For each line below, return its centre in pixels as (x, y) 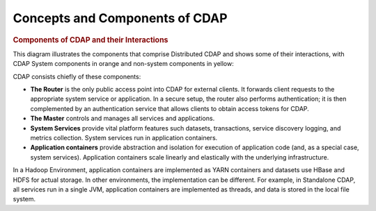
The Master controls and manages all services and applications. (123, 119)
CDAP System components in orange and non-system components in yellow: (123, 64)
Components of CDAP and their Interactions (91, 40)
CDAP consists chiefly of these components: (77, 76)
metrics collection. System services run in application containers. (124, 137)
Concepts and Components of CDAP (120, 18)
